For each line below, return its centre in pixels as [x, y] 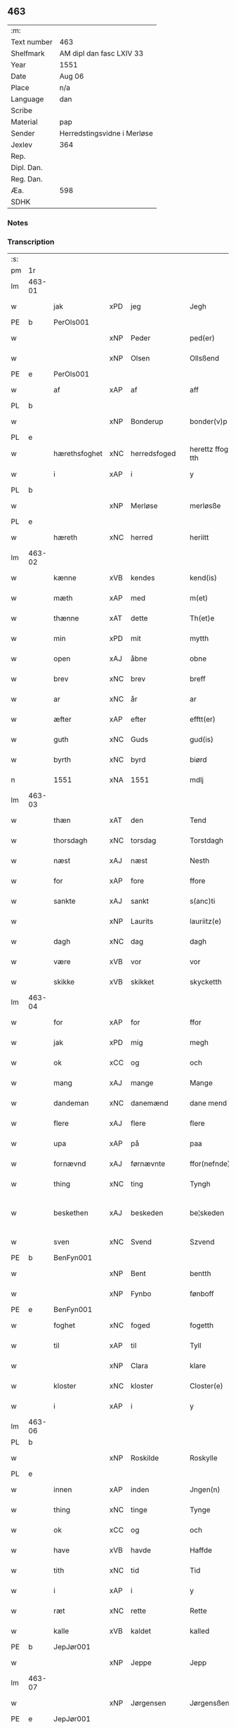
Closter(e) [206, 1386]
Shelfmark [28, 53]
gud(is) [202, 739]
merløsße [205, 506]
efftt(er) [202, 720]
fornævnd [70, 1164]
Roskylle [203, 1458]
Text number [32, 41]
